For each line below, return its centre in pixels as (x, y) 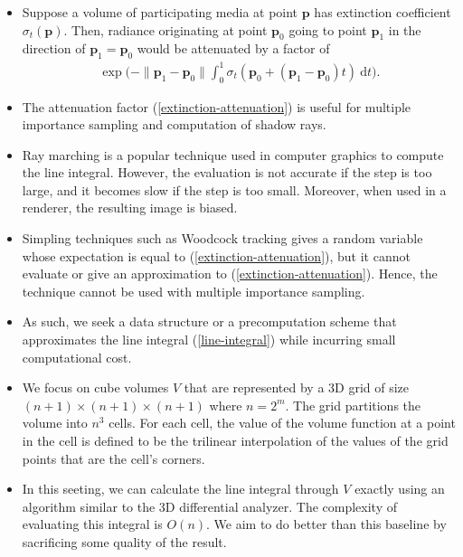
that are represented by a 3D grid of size (297, 387)
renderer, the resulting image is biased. (130, 208)
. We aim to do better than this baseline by (326, 524)
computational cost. (77, 357)
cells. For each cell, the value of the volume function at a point (282, 423)
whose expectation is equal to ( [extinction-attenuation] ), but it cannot (216, 255)
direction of (54, 48)
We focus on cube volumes (95, 387)
